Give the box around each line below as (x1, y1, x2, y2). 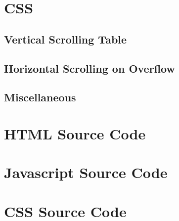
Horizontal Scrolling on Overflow (4, 60, 175, 76)
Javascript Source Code (4, 162, 168, 182)
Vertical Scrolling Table (4, 31, 127, 46)
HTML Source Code (4, 123, 146, 143)
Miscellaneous (4, 89, 76, 105)
